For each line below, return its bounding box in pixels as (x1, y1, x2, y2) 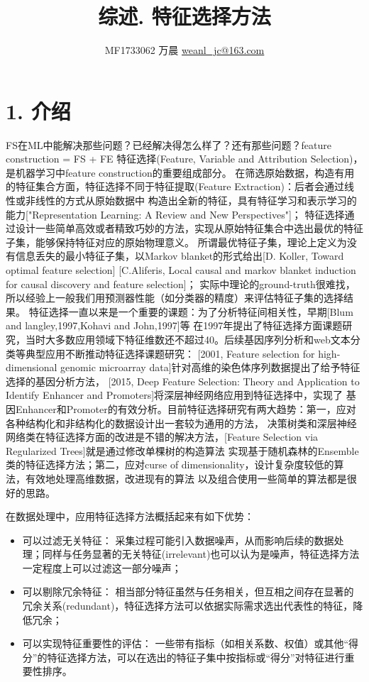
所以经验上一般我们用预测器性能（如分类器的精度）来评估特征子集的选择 (6, 290, 343, 305)
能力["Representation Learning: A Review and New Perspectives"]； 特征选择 (6, 207, 345, 221)
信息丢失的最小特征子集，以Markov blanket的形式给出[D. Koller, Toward (15, 248, 344, 263)
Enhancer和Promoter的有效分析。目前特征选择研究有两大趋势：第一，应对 (15, 401, 356, 416)
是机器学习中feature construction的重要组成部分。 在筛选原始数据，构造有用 (6, 165, 355, 180)
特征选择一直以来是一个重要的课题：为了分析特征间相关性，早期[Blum (28, 304, 353, 319)
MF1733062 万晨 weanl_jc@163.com (104, 43, 265, 57)
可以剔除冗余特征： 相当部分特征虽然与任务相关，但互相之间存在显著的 (22, 584, 354, 599)
